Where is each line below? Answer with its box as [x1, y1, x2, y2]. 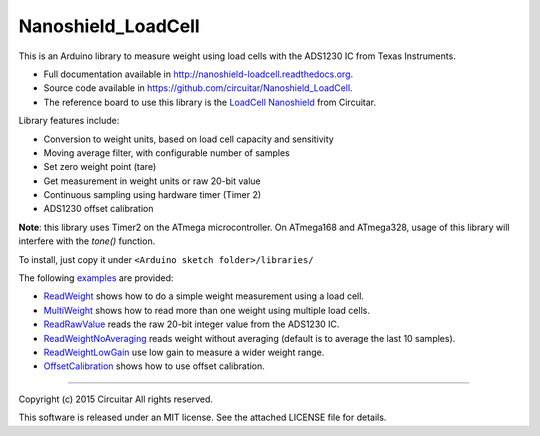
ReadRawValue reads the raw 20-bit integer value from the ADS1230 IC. [43, 318, 340, 330]
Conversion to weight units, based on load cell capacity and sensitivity [43, 133, 334, 145]
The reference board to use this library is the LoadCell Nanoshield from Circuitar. [43, 96, 377, 108]
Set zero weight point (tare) [43, 161, 157, 173]
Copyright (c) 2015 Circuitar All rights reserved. [18, 393, 214, 405]
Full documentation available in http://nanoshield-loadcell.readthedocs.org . [43, 68, 354, 80]
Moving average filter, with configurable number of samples [43, 146, 290, 159]
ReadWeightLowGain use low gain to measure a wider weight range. [43, 346, 325, 358]
